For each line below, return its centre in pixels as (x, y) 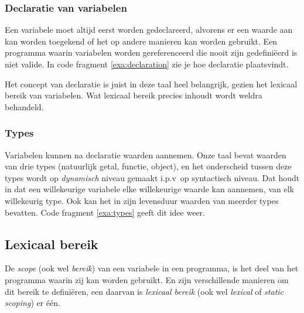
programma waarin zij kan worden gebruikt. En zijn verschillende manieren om (147, 279)
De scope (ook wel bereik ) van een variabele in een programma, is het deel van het (152, 268)
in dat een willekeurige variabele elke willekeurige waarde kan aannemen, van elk (150, 189)
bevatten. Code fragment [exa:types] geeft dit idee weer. (105, 212)
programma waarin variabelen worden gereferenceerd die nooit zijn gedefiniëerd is (151, 52)
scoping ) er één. (33, 303)
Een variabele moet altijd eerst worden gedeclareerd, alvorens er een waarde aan (149, 30)
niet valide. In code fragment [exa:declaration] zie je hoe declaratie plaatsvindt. (147, 64)
